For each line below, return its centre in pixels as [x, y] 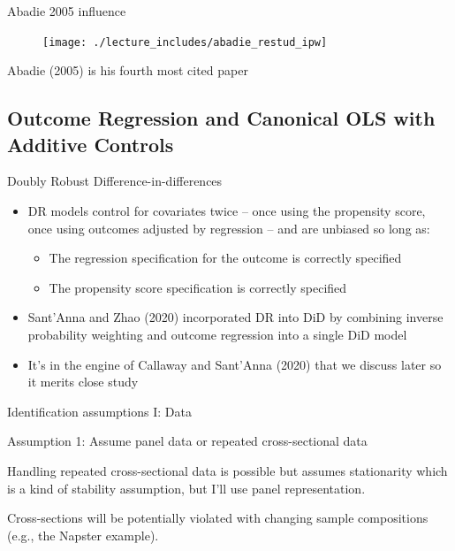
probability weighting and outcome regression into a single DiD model [217, 334]
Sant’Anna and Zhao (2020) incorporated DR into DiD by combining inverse [235, 317]
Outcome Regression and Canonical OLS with [221, 118]
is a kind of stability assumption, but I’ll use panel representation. [186, 488]
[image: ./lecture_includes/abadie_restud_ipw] [185, 42]
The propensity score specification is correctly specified [198, 287]
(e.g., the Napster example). [83, 535]
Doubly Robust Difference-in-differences [115, 181]
